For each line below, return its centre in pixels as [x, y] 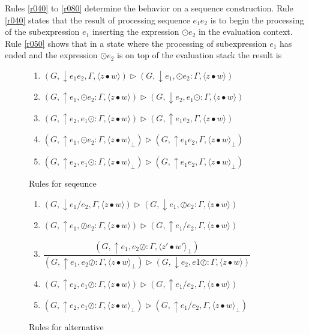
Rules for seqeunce [63, 183]
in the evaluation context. [245, 32]
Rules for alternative [66, 326]
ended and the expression [51, 55]
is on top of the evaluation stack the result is [199, 55]
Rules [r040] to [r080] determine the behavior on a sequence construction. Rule [149, 8]
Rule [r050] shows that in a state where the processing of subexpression [136, 43]
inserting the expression [136, 32]
